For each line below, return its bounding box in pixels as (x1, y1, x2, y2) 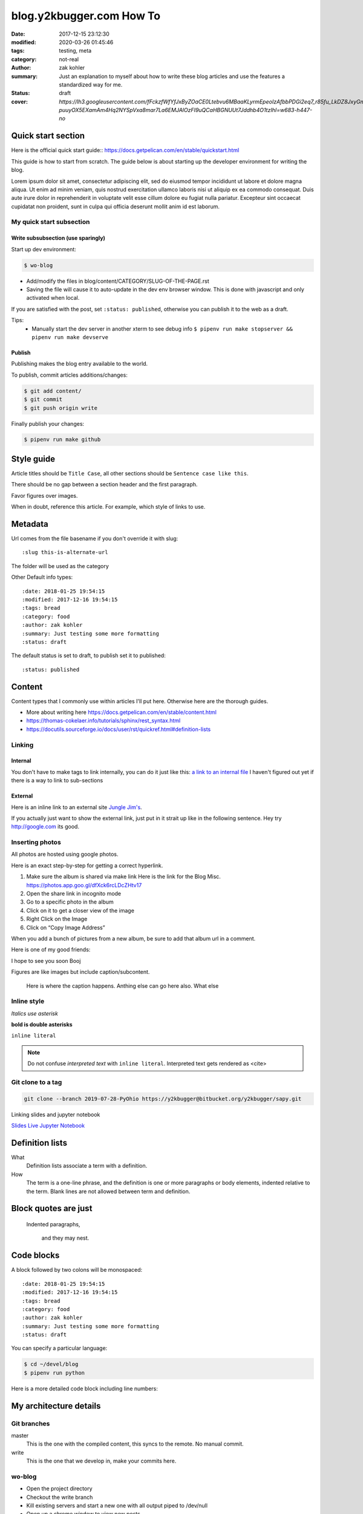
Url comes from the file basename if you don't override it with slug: (11, 535, 178, 542)
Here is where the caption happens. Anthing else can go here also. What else (26, 982, 219, 990)
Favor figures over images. (11, 492, 78, 499)
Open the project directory (26, 1485, 93, 1492)
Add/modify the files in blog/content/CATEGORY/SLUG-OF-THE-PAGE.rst (26, 277, 209, 285)
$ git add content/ (24, 388, 82, 394)
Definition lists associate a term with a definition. (26, 1162, 148, 1169)
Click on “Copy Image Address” (26, 924, 105, 931)
